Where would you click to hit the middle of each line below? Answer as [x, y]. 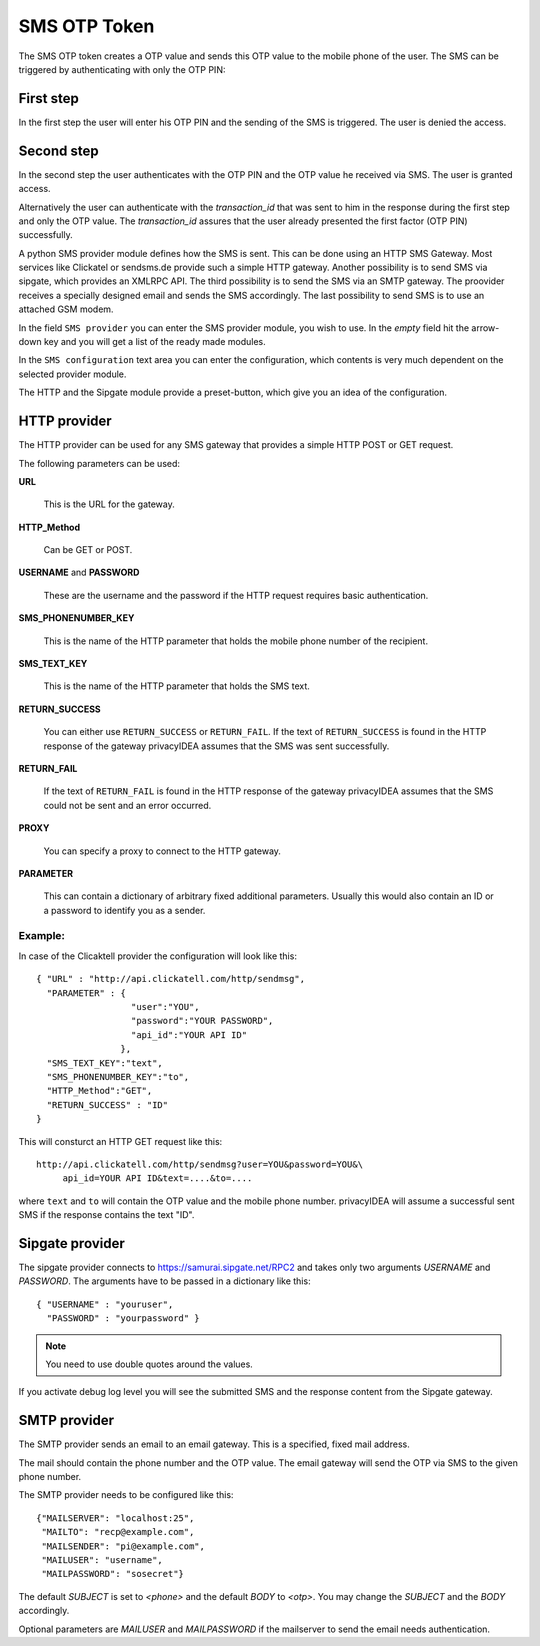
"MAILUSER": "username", [102, 1560]
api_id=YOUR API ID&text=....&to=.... [157, 1178]
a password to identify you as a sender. [124, 910]
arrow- [485, 327]
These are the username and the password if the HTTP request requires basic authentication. [236, 595]
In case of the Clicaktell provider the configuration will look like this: [157, 956]
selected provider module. [72, 374]
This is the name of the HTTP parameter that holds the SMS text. [176, 686]
